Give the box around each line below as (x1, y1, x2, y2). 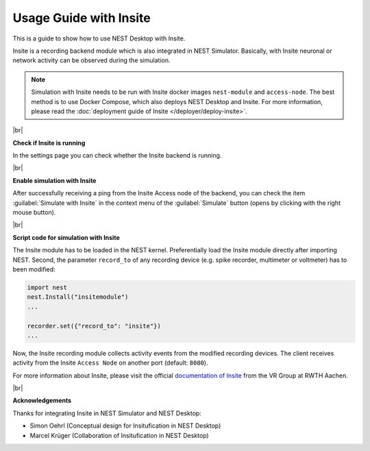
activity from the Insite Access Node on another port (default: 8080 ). (12, 358, 208, 367)
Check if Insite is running (12, 138, 86, 147)
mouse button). (12, 208, 56, 217)
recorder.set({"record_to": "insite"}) (27, 322, 161, 330)
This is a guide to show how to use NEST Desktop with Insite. (12, 34, 186, 42)
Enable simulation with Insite (12, 176, 97, 184)
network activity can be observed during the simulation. (12, 56, 171, 64)
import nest (27, 283, 68, 291)
